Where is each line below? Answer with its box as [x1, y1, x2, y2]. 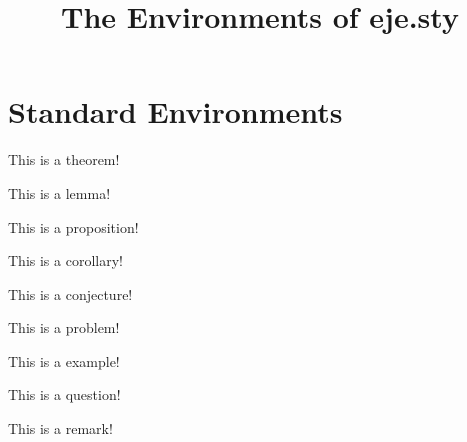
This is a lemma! [8, 182, 111, 203]
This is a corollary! [8, 250, 123, 271]
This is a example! [8, 350, 120, 371]
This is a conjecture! [8, 283, 133, 304]
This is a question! [8, 384, 121, 405]
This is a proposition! [8, 216, 139, 237]
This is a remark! [8, 418, 113, 439]
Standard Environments [8, 91, 343, 132]
